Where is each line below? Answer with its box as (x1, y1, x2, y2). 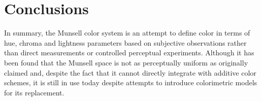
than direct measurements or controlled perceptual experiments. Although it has (4, 47, 254, 58)
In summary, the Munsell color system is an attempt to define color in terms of (4, 27, 250, 38)
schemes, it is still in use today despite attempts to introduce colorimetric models (4, 77, 257, 88)
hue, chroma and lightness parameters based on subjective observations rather (4, 37, 247, 48)
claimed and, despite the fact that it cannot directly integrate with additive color (4, 67, 256, 78)
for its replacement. (4, 87, 64, 97)
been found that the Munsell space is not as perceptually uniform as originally (4, 57, 248, 68)
